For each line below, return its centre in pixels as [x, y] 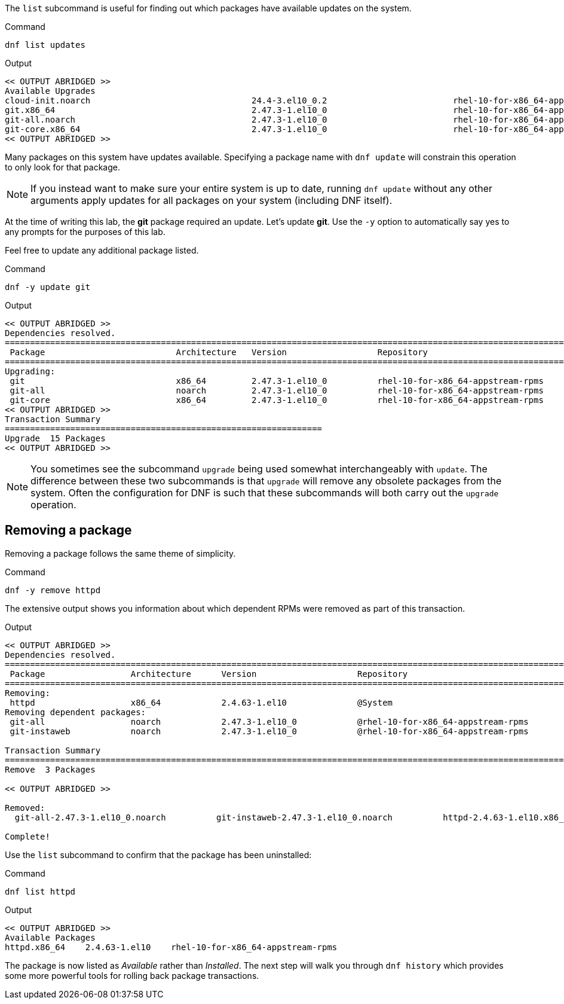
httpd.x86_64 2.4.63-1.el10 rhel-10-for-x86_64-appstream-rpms [171, 947]
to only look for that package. [63, 167]
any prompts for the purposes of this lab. [85, 232]
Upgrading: [30, 371]
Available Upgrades [50, 91]
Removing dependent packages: [76, 712]
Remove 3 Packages [50, 769]
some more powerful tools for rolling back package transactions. [132, 975]
